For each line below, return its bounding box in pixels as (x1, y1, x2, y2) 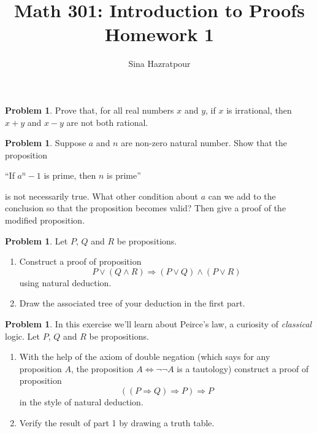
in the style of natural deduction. (19, 396, 143, 408)
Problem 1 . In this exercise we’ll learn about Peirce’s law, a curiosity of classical (5, 318, 312, 330)
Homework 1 (104, 21, 215, 47)
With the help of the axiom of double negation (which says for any (19, 350, 270, 363)
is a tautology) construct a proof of (177, 362, 309, 375)
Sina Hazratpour (128, 57, 191, 70)
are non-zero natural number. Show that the (121, 136, 288, 149)
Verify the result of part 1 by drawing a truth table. (19, 416, 215, 429)
